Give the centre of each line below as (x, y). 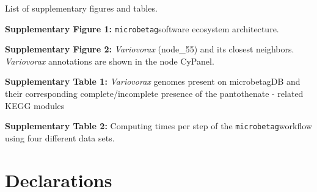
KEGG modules (35, 105)
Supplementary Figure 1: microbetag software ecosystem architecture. (142, 28)
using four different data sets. (60, 137)
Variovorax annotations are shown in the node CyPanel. (110, 61)
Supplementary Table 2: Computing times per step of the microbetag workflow (158, 126)
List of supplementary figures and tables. (81, 8)
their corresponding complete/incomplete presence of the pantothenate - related (154, 94)
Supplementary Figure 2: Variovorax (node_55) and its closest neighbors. (150, 49)
